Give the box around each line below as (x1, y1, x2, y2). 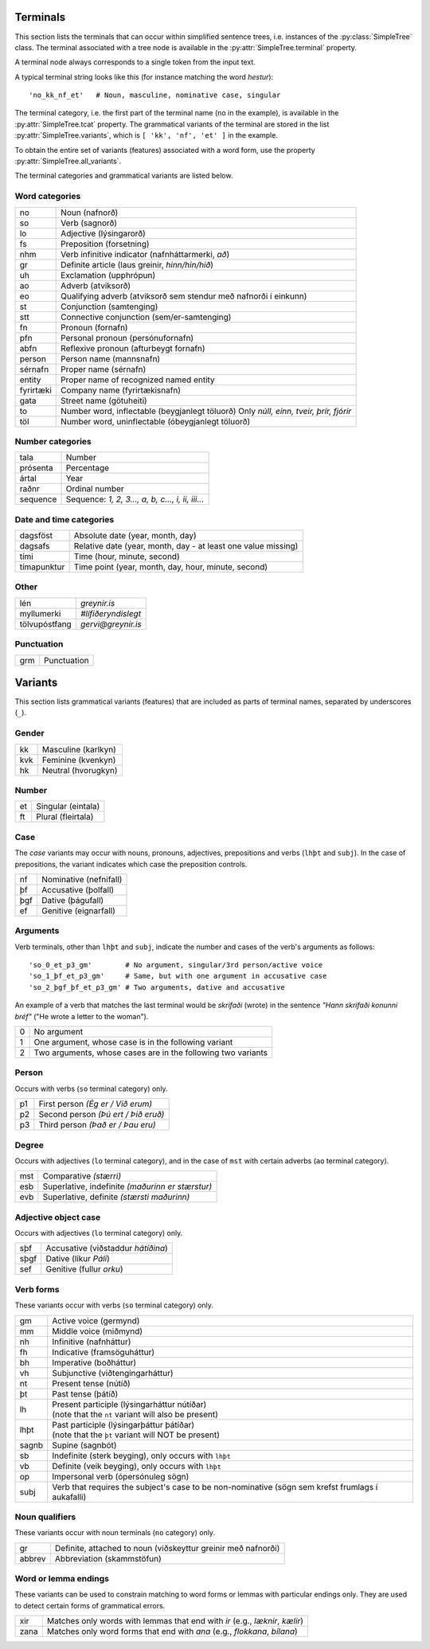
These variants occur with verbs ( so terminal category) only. (14, 1300, 214, 1310)
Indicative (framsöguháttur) (52, 1346, 155, 1358)
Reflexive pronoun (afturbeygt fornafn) (61, 342, 206, 354)
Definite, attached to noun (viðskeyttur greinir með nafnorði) (54, 1542, 280, 1553)
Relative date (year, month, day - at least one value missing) (73, 541, 299, 552)
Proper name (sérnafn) (61, 363, 147, 374)
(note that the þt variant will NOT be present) (52, 1429, 221, 1440)
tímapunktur (19, 561, 65, 572)
